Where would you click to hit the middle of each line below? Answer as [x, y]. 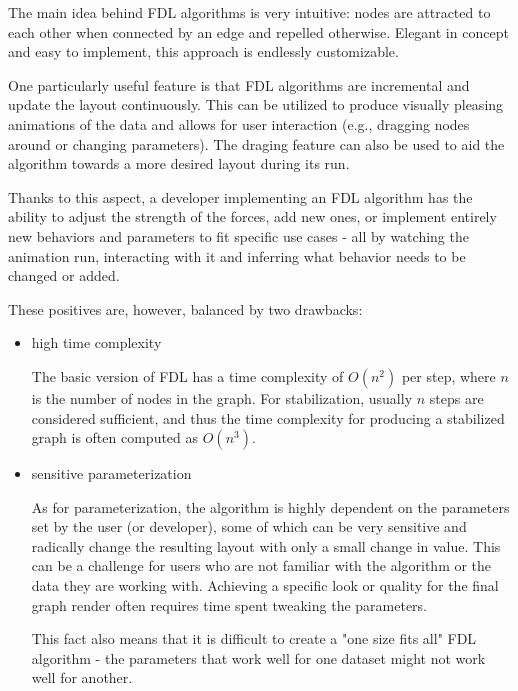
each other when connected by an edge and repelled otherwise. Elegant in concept [258, 31]
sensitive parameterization [111, 473]
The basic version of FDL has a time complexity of [187, 375]
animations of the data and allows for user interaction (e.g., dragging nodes [239, 123]
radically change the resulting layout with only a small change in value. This [266, 545]
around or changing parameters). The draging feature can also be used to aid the [256, 143]
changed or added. [64, 275]
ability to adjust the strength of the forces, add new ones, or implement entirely [252, 216]
